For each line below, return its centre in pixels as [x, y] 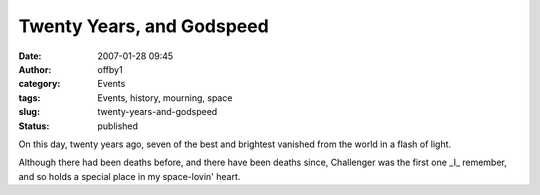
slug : [29, 112]
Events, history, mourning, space [165, 97]
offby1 [110, 69]
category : [39, 84]
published [118, 126]
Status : [34, 126]
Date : [30, 56]
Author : [35, 69]
